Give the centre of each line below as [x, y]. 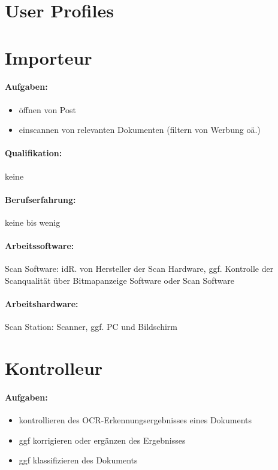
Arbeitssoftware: [40, 246]
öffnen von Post [47, 109]
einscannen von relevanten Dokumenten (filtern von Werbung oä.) [140, 130]
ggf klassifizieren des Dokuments [78, 460]
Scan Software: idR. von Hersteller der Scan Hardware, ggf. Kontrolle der [139, 269]
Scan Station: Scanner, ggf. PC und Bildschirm [91, 327]
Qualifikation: [34, 153]
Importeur [49, 57]
